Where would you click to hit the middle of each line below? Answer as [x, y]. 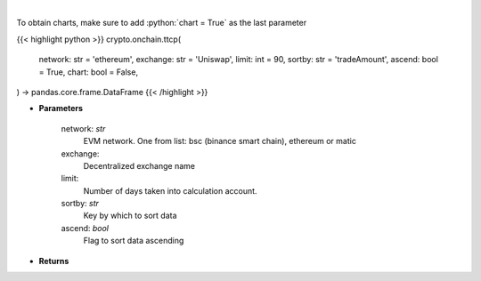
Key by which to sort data [130, 216]
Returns [54, 261]
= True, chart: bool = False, [88, 72]
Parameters [61, 108]
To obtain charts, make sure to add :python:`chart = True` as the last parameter [162, 23]
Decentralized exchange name [139, 165]
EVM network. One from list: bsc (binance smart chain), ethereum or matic [220, 141]
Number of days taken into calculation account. [170, 190]
